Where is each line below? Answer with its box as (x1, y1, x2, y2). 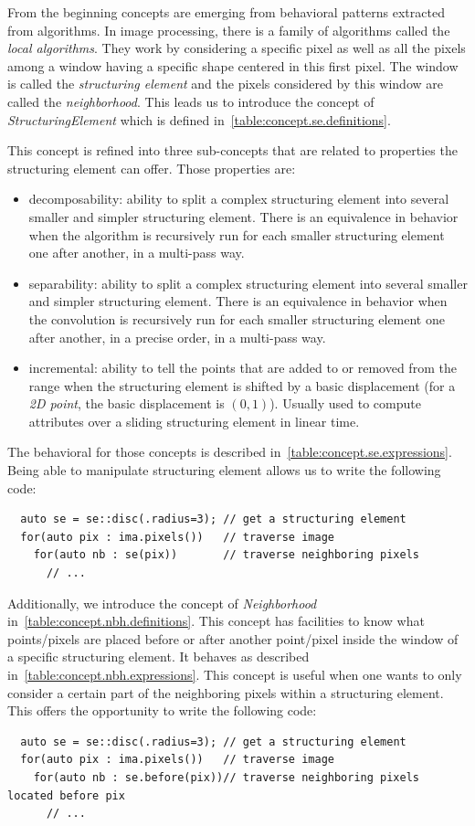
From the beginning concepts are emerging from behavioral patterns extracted (7, 3, 445, 21)
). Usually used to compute (269, 394, 421, 413)
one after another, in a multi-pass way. (28, 243, 245, 262)
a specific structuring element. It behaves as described (7, 647, 310, 666)
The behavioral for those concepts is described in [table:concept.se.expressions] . (7, 442, 452, 461)
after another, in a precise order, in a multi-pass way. (28, 327, 326, 346)
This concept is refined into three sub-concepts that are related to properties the (7, 141, 458, 160)
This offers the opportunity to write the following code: (7, 701, 317, 720)
